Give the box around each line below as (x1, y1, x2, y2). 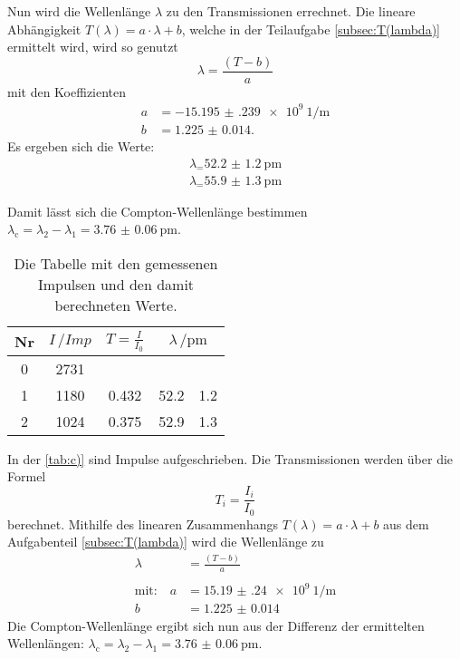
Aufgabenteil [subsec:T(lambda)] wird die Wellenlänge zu (7, 532, 324, 551)
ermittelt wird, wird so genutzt (7, 37, 178, 56)
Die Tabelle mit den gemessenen (14, 252, 218, 274)
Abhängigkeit (7, 19, 81, 38)
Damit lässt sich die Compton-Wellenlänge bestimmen (7, 201, 308, 220)
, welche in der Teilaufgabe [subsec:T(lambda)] (181, 19, 440, 38)
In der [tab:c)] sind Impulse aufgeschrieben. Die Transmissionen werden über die (7, 449, 454, 468)
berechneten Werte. (54, 294, 177, 315)
